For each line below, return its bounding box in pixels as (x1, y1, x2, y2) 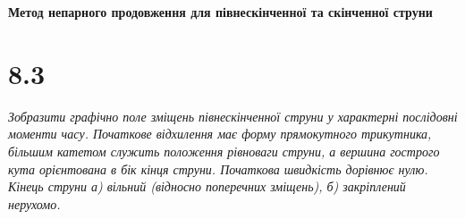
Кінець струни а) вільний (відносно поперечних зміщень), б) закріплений (8, 177, 406, 196)
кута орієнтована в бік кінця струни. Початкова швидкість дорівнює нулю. (8, 159, 428, 178)
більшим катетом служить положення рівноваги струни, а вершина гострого (8, 141, 440, 160)
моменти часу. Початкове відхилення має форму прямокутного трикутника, (8, 124, 432, 143)
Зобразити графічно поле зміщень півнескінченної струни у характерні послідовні (8, 106, 458, 125)
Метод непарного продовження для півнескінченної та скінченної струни (8, 3, 433, 21)
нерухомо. (8, 194, 61, 213)
